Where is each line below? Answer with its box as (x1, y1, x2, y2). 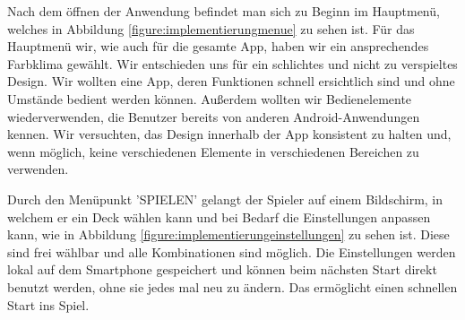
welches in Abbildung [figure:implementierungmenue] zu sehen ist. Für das (7, 19, 415, 38)
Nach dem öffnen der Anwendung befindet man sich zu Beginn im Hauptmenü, (7, 2, 440, 20)
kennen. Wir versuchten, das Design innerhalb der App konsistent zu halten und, (7, 125, 452, 143)
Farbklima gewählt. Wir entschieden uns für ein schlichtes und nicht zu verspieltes (7, 54, 458, 73)
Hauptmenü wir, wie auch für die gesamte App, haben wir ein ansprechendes (7, 37, 429, 56)
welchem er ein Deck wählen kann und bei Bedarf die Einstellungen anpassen (7, 207, 431, 226)
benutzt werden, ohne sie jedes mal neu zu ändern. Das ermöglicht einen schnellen (7, 277, 458, 296)
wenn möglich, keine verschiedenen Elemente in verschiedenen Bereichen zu (7, 142, 419, 160)
